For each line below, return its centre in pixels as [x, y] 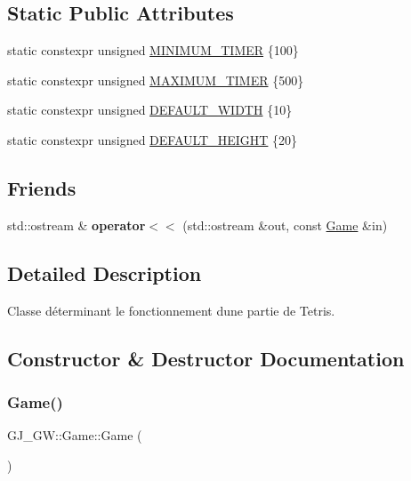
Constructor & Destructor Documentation [206, 358]
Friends [42, 187]
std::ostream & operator [77, 224]
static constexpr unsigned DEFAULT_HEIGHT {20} [153, 139]
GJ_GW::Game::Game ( [75, 435]
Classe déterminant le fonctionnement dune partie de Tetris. [171, 310]
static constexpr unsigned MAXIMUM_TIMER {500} [156, 80]
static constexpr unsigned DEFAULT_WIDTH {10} [150, 110]
